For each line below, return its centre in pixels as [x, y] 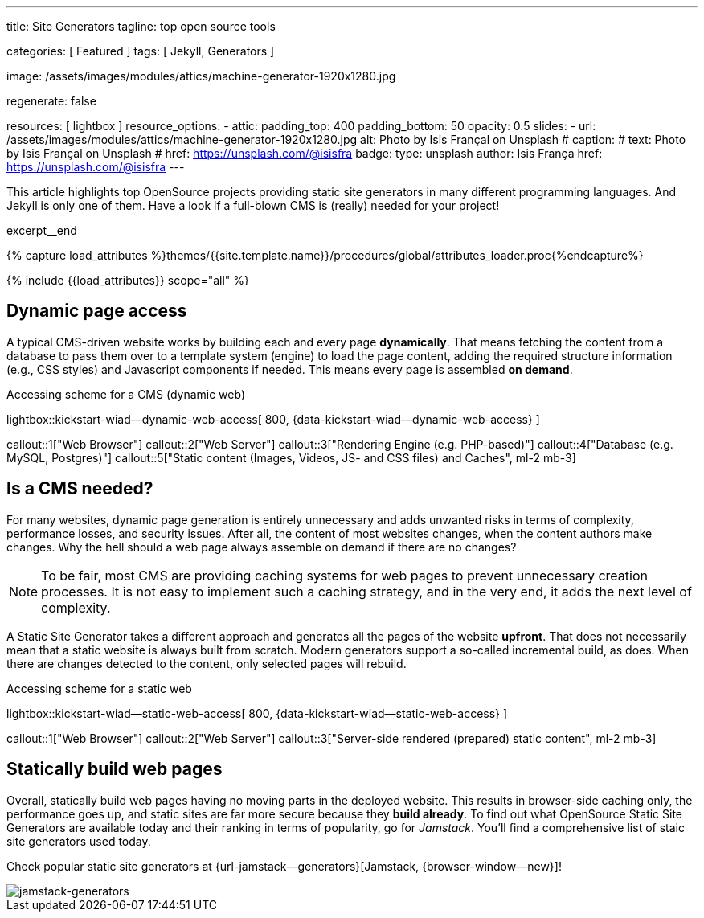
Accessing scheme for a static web [99, 688]
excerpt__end [42, 230]
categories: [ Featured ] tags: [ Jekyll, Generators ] [141, 51]
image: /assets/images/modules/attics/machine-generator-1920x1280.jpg [201, 76]
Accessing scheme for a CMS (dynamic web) [126, 394]
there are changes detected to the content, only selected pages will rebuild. [207, 663]
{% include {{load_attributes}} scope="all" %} [128, 280]
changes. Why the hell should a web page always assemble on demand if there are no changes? [262, 547]
